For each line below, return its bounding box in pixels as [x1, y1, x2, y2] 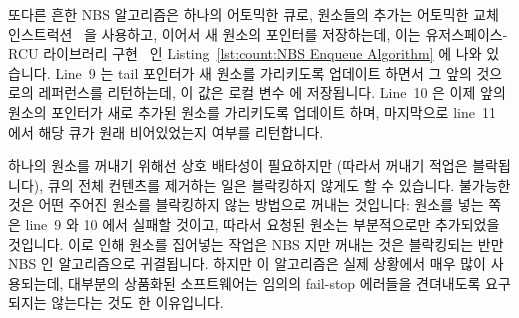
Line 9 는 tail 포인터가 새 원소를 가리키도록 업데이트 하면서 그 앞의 [55, 62, 472, 83]
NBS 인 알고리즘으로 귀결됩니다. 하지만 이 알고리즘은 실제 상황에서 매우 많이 [8, 253, 486, 274]
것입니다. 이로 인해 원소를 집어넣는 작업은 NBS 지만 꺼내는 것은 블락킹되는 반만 [8, 233, 504, 254]
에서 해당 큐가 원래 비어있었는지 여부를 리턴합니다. [8, 121, 324, 142]
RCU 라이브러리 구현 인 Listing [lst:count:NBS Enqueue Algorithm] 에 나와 [8, 43, 482, 64]
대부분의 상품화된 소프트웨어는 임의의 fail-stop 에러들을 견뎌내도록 [68, 272, 481, 293]
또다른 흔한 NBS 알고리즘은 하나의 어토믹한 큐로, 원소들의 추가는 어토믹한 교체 [8, 4, 499, 24]
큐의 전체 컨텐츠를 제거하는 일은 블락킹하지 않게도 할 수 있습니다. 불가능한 [47, 174, 511, 195]
